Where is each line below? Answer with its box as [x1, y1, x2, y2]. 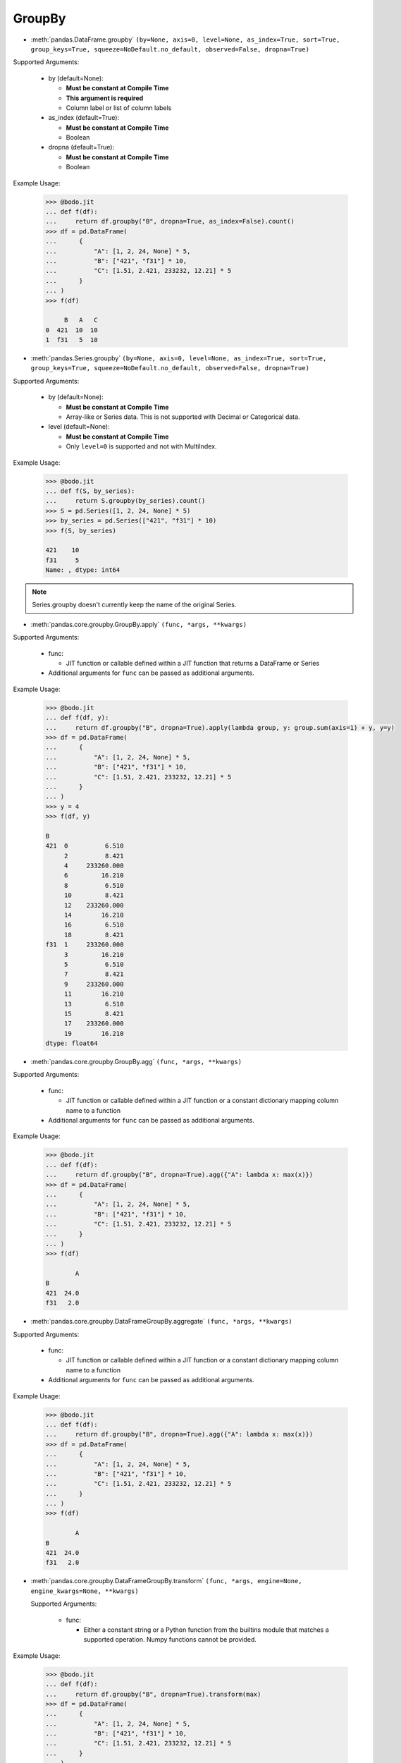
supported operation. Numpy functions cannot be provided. [83, 1635, 257, 1644]
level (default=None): [48, 422, 110, 431]
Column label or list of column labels [66, 103, 172, 112]
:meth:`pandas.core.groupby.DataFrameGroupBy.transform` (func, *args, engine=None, [30, 1577, 302, 1585]
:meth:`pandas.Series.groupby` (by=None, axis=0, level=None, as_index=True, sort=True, [30, 354, 327, 362]
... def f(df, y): [45, 714, 109, 722]
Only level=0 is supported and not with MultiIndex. [66, 442, 217, 451]
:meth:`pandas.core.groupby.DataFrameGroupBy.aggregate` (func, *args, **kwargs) [30, 1317, 292, 1326]
